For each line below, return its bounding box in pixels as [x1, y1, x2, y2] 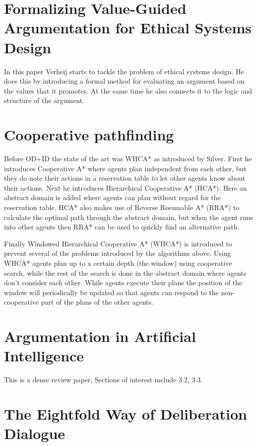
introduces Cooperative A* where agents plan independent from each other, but [4, 163, 247, 173]
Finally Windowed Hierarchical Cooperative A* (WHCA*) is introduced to [4, 238, 232, 248]
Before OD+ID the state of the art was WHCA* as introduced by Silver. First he [4, 153, 252, 163]
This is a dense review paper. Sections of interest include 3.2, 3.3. [4, 374, 203, 385]
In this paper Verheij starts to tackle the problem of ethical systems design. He [4, 66, 244, 76]
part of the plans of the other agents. [41, 297, 153, 307]
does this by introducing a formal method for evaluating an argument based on [4, 76, 245, 86]
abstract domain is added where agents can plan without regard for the [4, 192, 221, 203]
